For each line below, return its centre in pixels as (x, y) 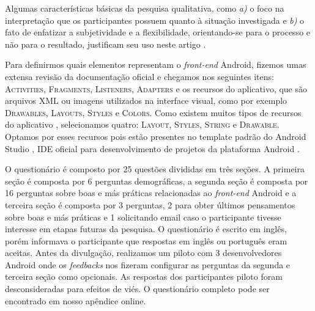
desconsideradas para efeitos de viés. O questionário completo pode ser (137, 289)
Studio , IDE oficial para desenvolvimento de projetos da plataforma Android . (152, 148)
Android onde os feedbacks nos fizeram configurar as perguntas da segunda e (148, 264)
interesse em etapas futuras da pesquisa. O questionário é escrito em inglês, (146, 229)
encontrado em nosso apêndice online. (76, 300)
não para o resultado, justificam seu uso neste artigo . (106, 44)
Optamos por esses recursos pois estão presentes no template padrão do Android (156, 136)
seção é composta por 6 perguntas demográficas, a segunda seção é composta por (157, 181)
